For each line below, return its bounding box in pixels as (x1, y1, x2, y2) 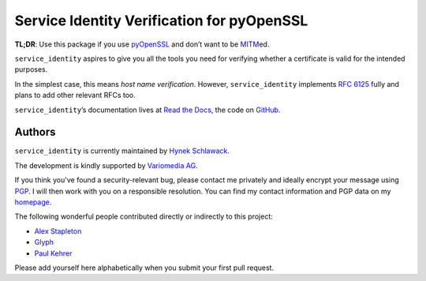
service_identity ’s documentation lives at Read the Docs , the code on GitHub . (14, 105, 281, 114)
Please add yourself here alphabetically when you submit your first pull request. (14, 263, 275, 272)
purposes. (14, 65, 48, 74)
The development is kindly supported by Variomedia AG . (14, 160, 198, 170)
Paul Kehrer (34, 249, 73, 258)
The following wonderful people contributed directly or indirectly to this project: (14, 212, 274, 221)
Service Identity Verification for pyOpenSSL (14, 12, 308, 29)
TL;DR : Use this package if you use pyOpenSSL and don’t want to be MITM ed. (14, 39, 270, 49)
